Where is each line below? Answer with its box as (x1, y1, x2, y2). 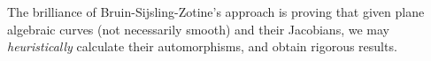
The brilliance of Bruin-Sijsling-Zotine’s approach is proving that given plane (7, 3, 425, 20)
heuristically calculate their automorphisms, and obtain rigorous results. (7, 37, 397, 56)
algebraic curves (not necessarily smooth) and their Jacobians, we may (7, 19, 389, 38)
